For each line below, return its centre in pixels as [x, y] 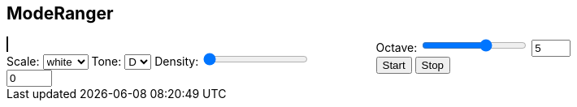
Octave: [397, 48]
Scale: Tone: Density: [103, 62]
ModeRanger [60, 13]
